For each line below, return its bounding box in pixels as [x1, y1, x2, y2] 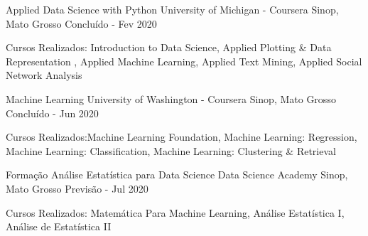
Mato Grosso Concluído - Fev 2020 [6, 16, 157, 31]
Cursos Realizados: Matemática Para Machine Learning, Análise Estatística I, [6, 205, 345, 220]
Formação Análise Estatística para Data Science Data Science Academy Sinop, [6, 167, 348, 182]
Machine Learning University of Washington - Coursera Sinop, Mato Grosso [6, 91, 336, 106]
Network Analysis [6, 68, 82, 82]
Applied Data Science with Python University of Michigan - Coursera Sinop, [6, 2, 339, 16]
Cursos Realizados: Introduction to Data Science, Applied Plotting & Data [6, 40, 332, 55]
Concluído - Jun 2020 [6, 105, 99, 120]
